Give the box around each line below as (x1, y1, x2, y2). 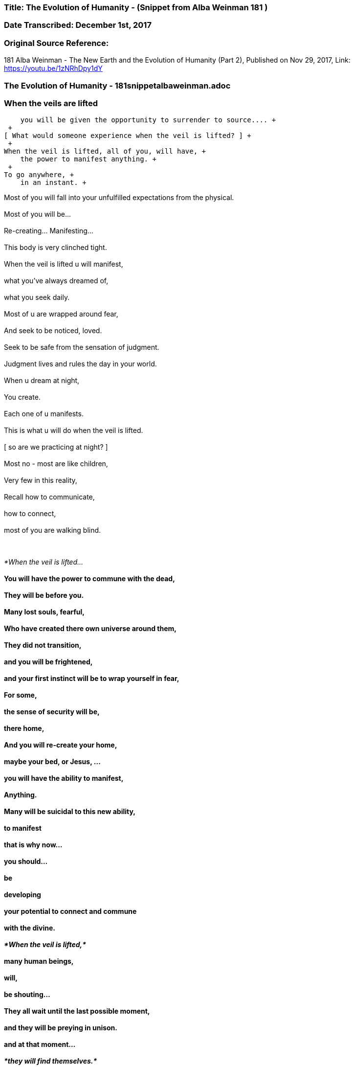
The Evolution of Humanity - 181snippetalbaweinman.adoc (4, 80, 231, 91)
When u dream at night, (4, 376, 80, 385)
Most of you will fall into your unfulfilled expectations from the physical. (4, 193, 234, 202)
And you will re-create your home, (4, 741, 117, 749)
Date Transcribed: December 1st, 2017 (4, 20, 152, 30)
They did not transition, (4, 641, 82, 650)
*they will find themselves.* (4, 1057, 97, 1066)
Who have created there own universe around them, (4, 624, 177, 633)
